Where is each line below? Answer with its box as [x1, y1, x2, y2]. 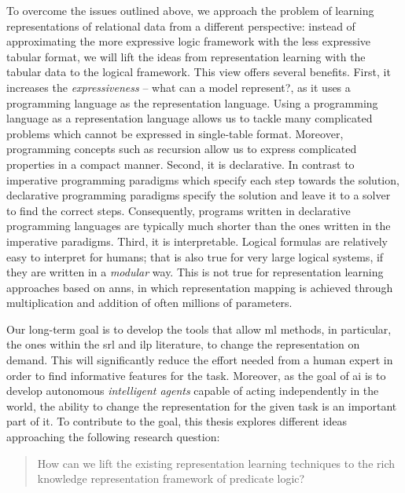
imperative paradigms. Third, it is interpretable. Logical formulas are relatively [6, 232, 388, 249]
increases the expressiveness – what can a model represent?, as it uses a [6, 79, 351, 95]
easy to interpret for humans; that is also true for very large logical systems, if [6, 248, 384, 265]
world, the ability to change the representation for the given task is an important [6, 397, 397, 414]
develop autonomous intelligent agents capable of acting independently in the [6, 382, 379, 399]
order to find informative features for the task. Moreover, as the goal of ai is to [6, 367, 386, 383]
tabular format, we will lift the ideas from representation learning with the [6, 48, 366, 64]
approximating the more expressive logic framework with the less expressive [6, 33, 371, 49]
